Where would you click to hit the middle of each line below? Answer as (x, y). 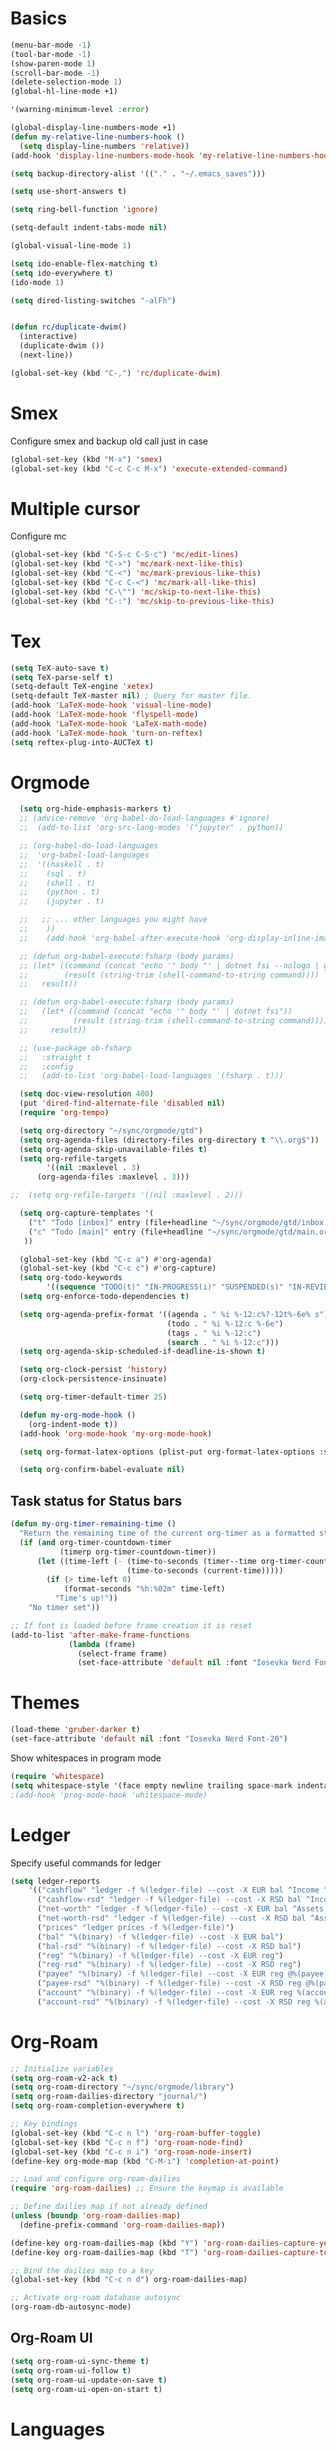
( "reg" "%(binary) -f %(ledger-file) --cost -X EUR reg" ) (160, 1955)
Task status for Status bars (96, 1500)
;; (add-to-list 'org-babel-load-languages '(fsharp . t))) (151, 1076)
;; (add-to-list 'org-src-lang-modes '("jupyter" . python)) (151, 828)
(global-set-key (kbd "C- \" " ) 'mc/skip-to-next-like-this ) (136, 592)
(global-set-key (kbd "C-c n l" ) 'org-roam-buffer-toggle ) (136, 2133)
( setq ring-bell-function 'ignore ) (84, 210)
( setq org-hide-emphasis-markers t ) (95, 809)
